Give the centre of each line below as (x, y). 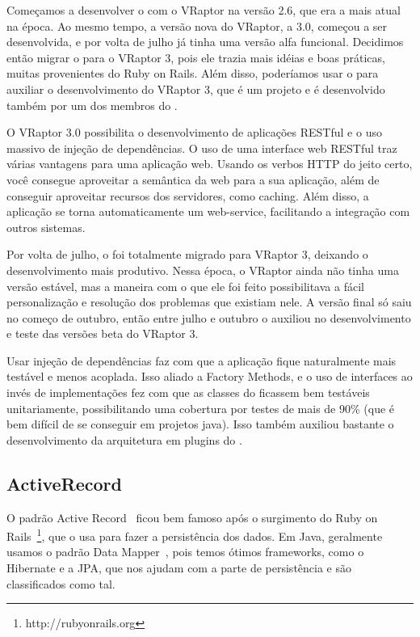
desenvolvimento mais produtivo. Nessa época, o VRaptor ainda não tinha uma (203, 270)
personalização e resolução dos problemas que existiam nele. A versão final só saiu (209, 302)
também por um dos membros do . (92, 105)
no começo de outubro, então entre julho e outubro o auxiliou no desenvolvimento (209, 317)
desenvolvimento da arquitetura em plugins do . (124, 439)
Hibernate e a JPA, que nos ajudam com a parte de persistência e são (179, 568)
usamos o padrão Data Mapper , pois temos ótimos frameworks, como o (185, 552)
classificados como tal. (61, 583)
